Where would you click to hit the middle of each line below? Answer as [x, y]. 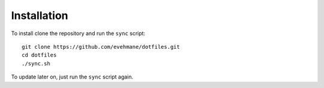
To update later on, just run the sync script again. [72, 77]
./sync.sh [36, 63]
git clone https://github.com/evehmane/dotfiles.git [101, 47]
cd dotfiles [39, 55]
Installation [40, 15]
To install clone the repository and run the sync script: [78, 33]
